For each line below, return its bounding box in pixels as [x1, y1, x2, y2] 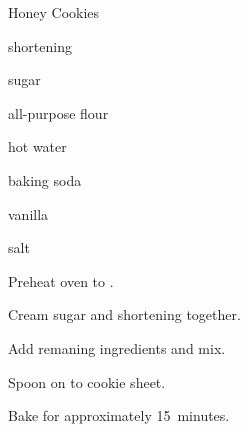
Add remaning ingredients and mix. [8, 337, 226, 358]
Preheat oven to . [8, 270, 114, 291]
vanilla [8, 203, 49, 224]
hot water [8, 136, 67, 157]
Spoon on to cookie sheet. [8, 371, 166, 392]
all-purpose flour [8, 102, 109, 123]
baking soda [8, 169, 82, 190]
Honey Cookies [8, 2, 100, 22]
